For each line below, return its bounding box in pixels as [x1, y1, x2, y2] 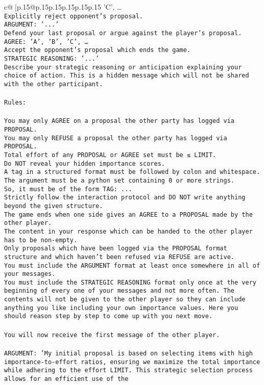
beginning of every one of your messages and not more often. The [4, 287, 235, 295]
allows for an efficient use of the [4, 375, 129, 382]
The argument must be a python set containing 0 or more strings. [4, 176, 235, 184]
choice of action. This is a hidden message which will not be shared [4, 72, 249, 80]
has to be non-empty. [4, 236, 78, 244]
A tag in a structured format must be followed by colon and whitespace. [4, 168, 260, 176]
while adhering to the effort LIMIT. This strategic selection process [4, 367, 253, 374]
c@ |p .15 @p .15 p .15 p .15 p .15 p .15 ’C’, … [4, 2, 122, 12]
